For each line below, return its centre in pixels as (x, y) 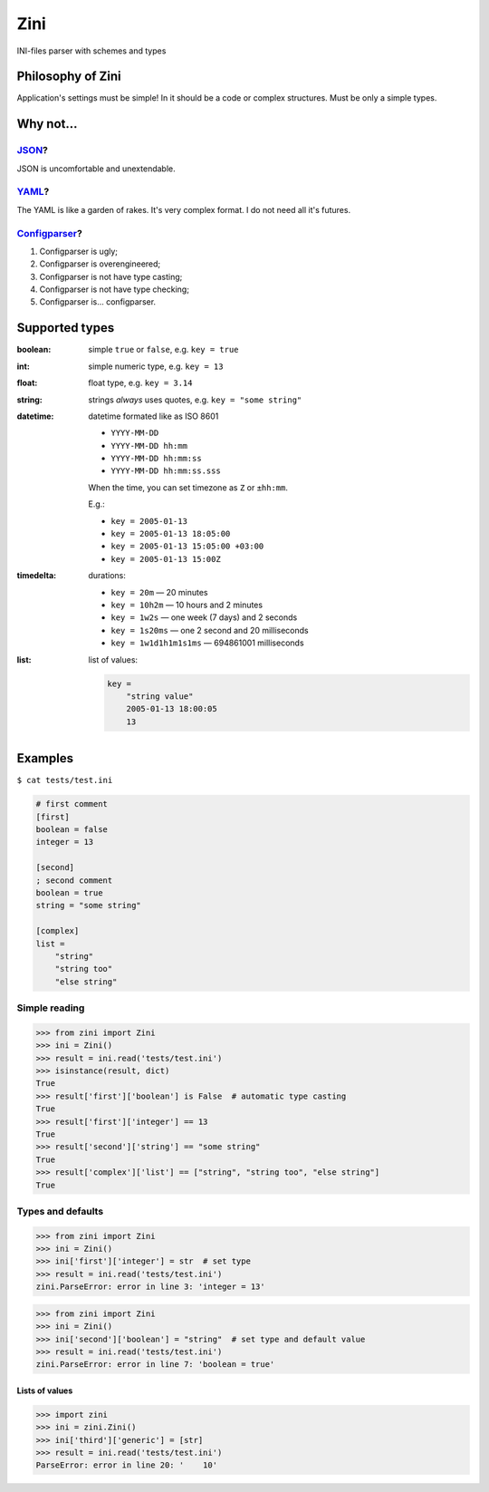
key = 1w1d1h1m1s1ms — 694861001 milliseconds (207, 643)
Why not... (47, 124)
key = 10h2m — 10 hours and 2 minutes (187, 605)
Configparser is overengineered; (100, 264)
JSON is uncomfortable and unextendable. (96, 169)
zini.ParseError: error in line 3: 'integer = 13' (151, 1287)
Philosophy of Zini (69, 77)
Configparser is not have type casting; (111, 276)
